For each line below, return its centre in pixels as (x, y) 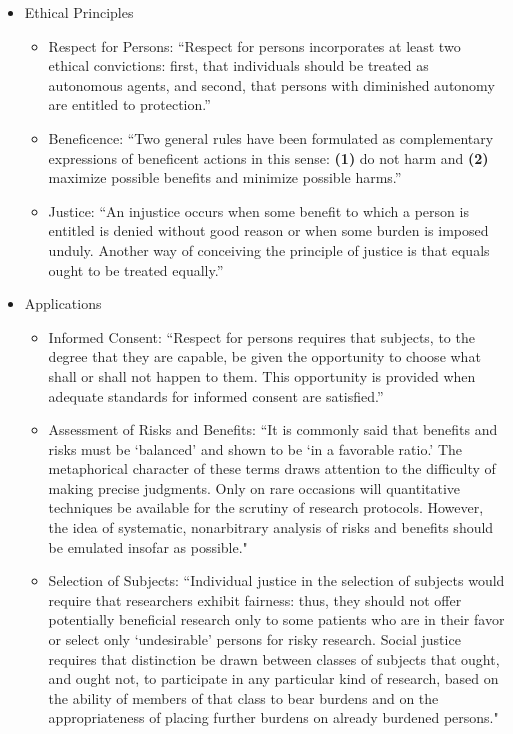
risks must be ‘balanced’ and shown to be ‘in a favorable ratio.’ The (255, 448)
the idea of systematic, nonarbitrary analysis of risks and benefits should (271, 527)
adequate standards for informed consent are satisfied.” (216, 395)
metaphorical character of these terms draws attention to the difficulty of (272, 468)
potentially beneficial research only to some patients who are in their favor (276, 619)
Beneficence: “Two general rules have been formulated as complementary (271, 137)
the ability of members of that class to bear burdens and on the (243, 697)
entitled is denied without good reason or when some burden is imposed (268, 230)
